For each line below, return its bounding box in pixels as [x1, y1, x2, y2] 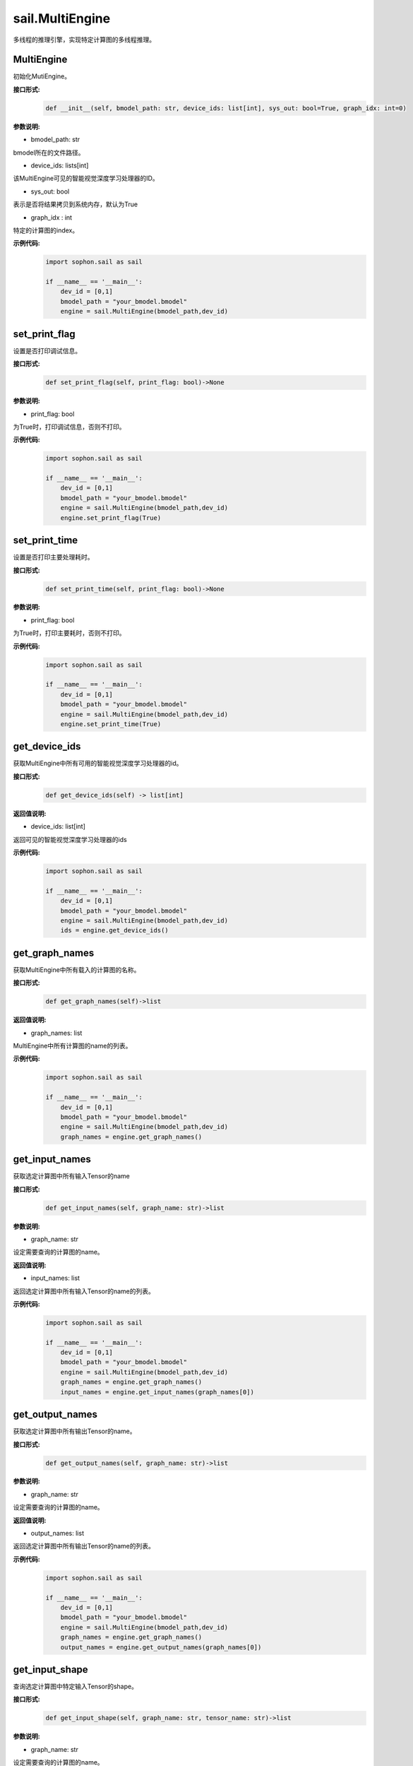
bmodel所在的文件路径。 [13, 148, 85, 157]
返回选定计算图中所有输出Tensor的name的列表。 [13, 1542, 155, 1551]
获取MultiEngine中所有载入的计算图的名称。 [13, 965, 140, 974]
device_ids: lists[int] [30, 161, 89, 170]
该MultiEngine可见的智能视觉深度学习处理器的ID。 [13, 174, 159, 183]
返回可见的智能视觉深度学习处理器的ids [13, 835, 127, 843]
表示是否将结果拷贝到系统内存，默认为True [13, 200, 138, 208]
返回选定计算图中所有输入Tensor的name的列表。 [13, 1286, 155, 1296]
